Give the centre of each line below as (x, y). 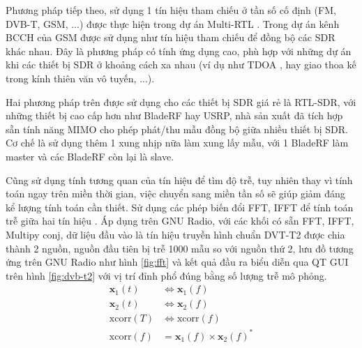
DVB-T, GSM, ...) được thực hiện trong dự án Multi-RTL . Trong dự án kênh (173, 23)
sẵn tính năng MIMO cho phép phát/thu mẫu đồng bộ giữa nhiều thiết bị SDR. (177, 129)
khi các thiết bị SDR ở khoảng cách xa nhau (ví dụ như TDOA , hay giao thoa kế (181, 65)
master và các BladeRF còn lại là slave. (90, 156)
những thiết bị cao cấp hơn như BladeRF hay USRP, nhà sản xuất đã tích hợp (174, 115)
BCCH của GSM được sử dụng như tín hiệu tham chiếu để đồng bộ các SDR (171, 37)
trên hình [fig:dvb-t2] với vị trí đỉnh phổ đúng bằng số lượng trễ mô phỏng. (166, 275)
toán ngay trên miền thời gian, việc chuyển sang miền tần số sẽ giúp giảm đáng (175, 194)
